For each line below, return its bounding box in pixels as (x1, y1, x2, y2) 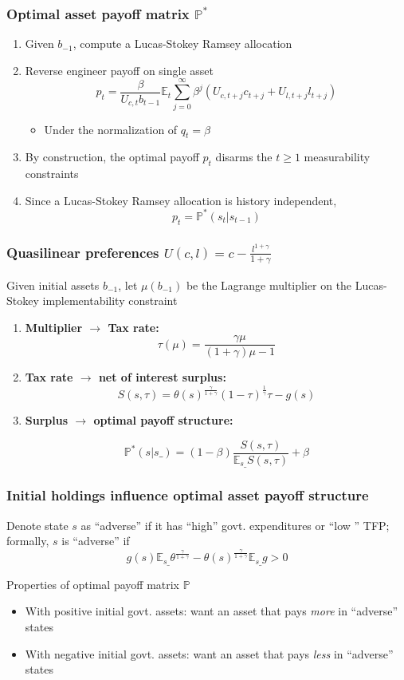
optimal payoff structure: (93, 412, 233, 429)
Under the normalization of (44, 121, 178, 137)
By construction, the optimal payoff (25, 148, 199, 165)
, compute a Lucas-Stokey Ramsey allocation (73, 35, 292, 52)
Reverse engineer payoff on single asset (25, 61, 214, 78)
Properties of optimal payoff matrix (6, 575, 180, 592)
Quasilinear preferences (6, 242, 159, 262)
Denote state (6, 516, 69, 533)
